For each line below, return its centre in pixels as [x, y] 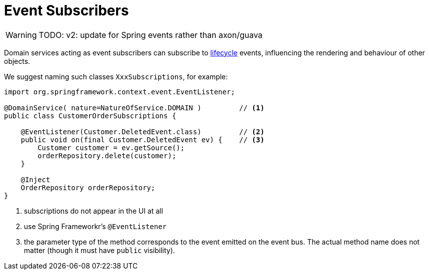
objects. [17, 61]
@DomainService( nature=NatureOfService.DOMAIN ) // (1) [134, 108]
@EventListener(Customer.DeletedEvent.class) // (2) [143, 132]
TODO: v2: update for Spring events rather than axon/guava [150, 35]
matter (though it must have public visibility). [100, 250]
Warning [21, 35]
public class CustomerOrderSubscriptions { [90, 116]
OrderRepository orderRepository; [88, 187]
